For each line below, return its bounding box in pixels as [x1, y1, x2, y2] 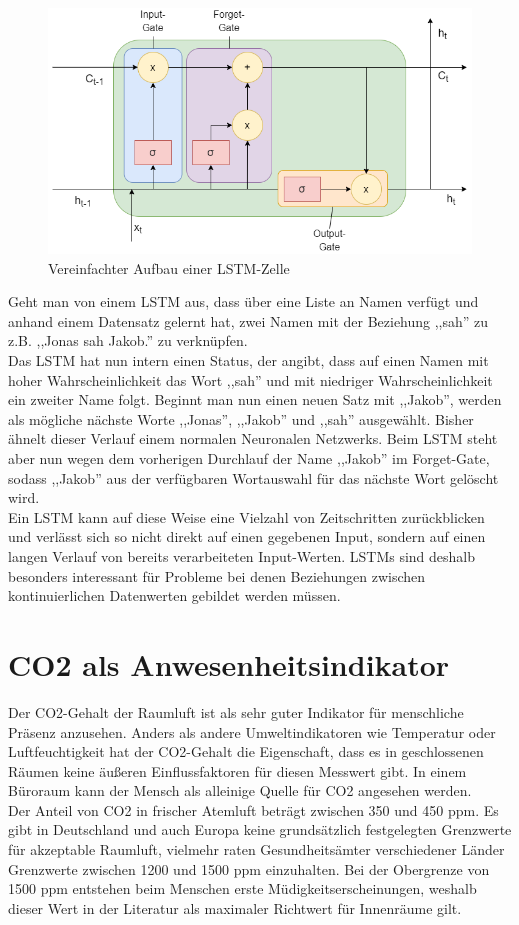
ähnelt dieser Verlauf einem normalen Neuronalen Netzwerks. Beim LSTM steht [8, 428, 498, 449]
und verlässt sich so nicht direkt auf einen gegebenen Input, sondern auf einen [8, 526, 486, 547]
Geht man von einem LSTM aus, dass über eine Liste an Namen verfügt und [8, 291, 479, 312]
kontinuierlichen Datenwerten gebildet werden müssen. [8, 585, 341, 606]
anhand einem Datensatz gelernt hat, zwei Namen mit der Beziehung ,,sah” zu [8, 310, 489, 331]
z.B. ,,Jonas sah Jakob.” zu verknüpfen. [8, 330, 248, 351]
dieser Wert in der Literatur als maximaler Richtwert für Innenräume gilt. [8, 897, 462, 918]
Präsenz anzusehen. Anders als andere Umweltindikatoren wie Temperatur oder [8, 721, 496, 742]
